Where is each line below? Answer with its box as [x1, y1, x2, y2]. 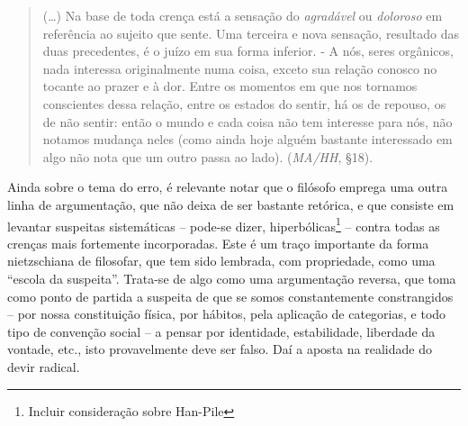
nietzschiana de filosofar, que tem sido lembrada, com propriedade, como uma [7, 251, 436, 270]
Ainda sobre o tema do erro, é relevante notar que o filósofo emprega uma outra [7, 177, 448, 196]
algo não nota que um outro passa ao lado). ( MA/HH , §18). [42, 147, 373, 166]
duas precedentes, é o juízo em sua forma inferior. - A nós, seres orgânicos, [42, 41, 454, 60]
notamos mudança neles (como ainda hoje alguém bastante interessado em [42, 130, 453, 149]
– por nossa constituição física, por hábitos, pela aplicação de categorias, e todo [7, 304, 446, 323]
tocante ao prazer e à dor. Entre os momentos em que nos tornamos [42, 77, 418, 95]
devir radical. [7, 357, 80, 376]
